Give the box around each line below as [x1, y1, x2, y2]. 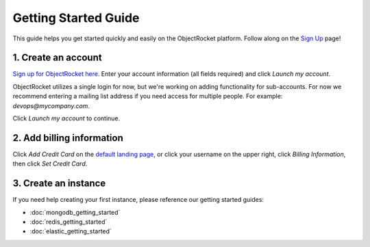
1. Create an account [12, 52, 102, 64]
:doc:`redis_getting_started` [29, 218, 108, 226]
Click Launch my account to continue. [12, 114, 121, 122]
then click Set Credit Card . [12, 159, 88, 168]
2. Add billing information [12, 132, 123, 144]
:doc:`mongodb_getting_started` [29, 208, 121, 216]
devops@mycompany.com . [12, 101, 90, 109]
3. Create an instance [12, 178, 106, 190]
